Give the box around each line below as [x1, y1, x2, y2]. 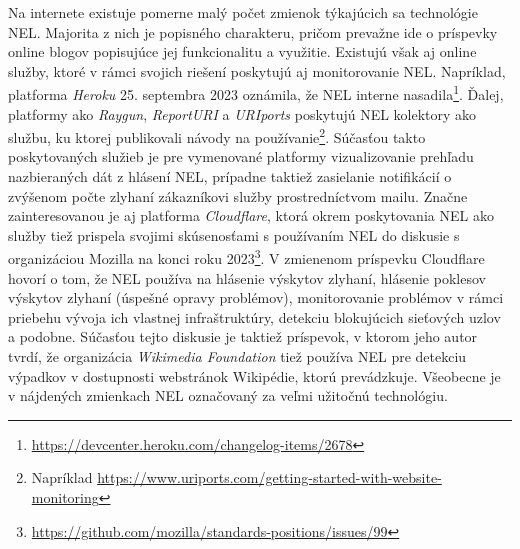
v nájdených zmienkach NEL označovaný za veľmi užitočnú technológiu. [8, 385, 448, 406]
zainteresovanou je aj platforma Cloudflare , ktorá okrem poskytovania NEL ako [8, 205, 494, 226]
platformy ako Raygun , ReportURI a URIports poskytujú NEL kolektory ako [8, 103, 477, 124]
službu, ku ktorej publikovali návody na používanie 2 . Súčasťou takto [8, 124, 426, 147]
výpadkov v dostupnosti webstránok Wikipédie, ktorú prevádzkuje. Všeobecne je [8, 365, 501, 386]
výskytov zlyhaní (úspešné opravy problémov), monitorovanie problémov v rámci [8, 287, 504, 308]
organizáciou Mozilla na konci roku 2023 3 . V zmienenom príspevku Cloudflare [8, 245, 485, 269]
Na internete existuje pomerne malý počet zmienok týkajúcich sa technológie [8, 2, 478, 22]
